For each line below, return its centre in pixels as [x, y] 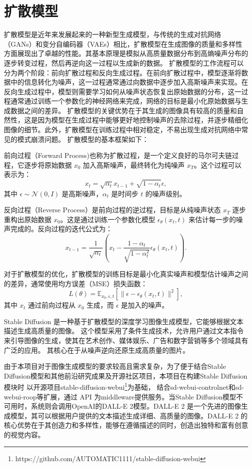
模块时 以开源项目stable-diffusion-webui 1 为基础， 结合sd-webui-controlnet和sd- [124, 386]
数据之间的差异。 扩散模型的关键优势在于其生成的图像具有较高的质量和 [124, 110]
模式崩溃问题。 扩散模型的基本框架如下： [83, 139]
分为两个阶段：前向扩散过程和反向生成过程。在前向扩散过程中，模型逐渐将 [123, 72]
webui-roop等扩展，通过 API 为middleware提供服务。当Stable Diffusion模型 [120, 396]
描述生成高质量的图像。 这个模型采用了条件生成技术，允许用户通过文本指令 [124, 331]
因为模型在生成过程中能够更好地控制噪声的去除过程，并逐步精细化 [143, 120]
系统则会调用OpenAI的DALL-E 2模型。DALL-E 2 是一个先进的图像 [136, 406]
